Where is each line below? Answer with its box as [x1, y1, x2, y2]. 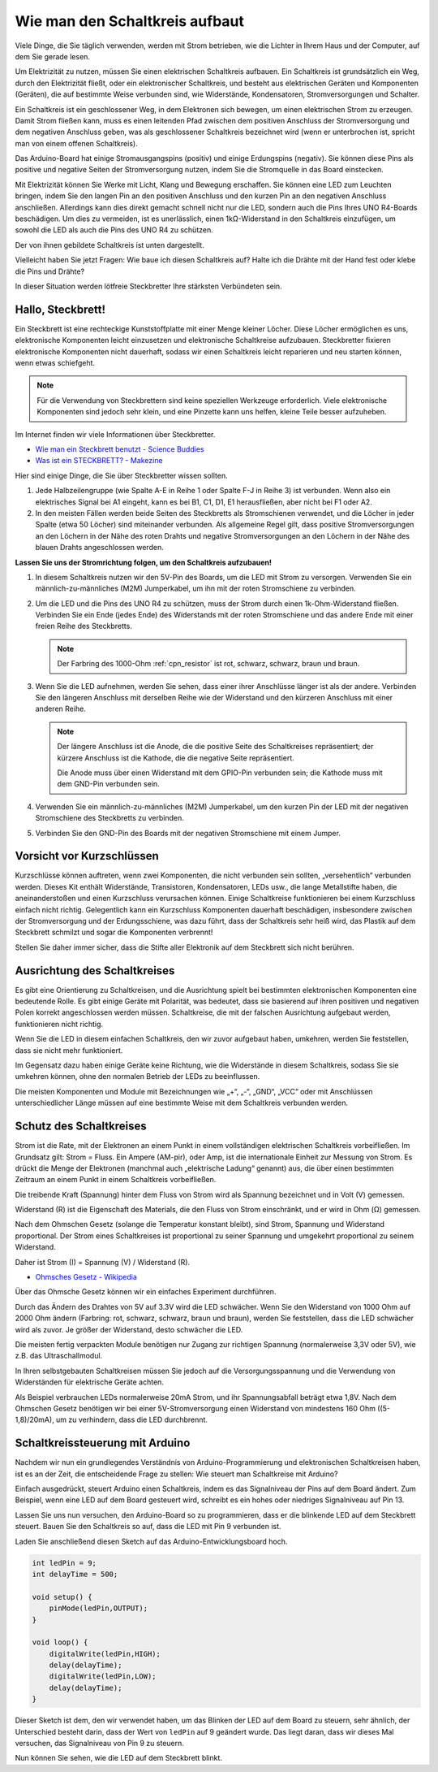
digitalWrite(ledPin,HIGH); [49, 1649, 161, 1658]
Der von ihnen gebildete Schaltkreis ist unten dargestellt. [15, 240, 204, 249]
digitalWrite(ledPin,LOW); [49, 1672, 157, 1681]
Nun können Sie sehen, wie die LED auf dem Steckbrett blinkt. [15, 1753, 223, 1763]
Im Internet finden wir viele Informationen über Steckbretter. [15, 429, 216, 439]
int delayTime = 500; [32, 1569, 118, 1579]
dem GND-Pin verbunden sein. [57, 779, 160, 789]
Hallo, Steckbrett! [15, 302, 105, 316]
